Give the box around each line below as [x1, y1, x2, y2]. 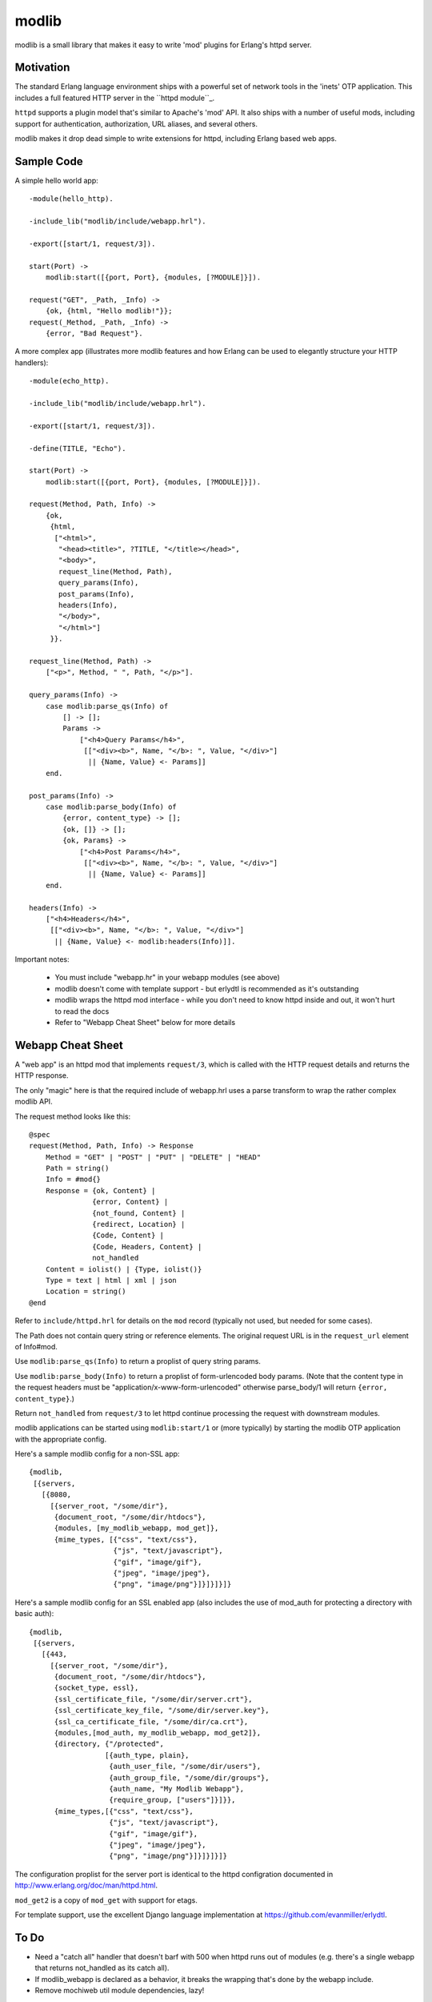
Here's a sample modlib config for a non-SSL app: [14, 1449, 180, 1459]
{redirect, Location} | [92, 1220, 186, 1229]
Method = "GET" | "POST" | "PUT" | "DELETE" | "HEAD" [45, 1152, 262, 1161]
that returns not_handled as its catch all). [34, 1963, 170, 1973]
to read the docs [54, 1006, 110, 1016]
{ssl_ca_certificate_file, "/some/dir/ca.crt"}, [54, 1717, 249, 1726]
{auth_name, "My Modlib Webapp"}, [109, 1784, 244, 1793]
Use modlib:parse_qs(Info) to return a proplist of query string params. [14, 1357, 262, 1366]
